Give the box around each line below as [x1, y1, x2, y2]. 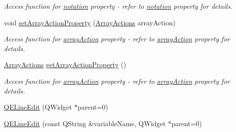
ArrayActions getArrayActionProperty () [4, 59, 126, 70]
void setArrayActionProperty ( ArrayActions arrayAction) [4, 17, 176, 27]
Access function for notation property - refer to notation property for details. [4, 1, 233, 11]
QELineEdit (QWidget [4, 102, 72, 112]
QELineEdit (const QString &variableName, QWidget [4, 118, 166, 128]
